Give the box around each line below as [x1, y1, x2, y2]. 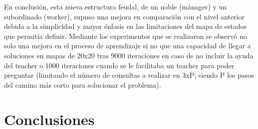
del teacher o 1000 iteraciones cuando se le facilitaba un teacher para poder [4, 60, 235, 70]
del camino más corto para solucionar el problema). [4, 79, 161, 90]
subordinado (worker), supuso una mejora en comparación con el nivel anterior [4, 11, 245, 21]
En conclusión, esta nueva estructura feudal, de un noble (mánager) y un [4, 1, 227, 11]
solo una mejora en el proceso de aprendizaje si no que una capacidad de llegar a [4, 40, 251, 51]
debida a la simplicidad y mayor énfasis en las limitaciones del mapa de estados [4, 21, 247, 31]
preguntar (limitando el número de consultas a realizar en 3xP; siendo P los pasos [4, 70, 254, 80]
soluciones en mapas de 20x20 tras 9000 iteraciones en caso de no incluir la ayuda [4, 50, 254, 60]
